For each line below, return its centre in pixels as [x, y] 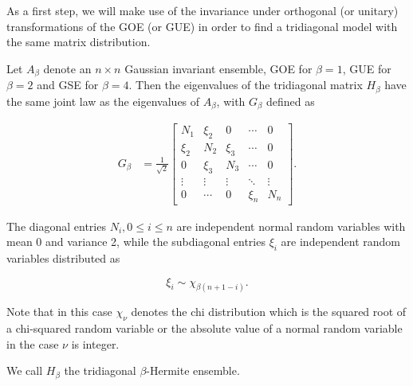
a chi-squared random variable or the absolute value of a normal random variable [205, 328]
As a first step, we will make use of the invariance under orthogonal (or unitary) [203, 10]
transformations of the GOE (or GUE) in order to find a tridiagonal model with [202, 26]
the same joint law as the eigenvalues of [103, 101]
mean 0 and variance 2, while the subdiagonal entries [136, 242]
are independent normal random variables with [291, 226]
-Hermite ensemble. [193, 370]
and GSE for [68, 85]
